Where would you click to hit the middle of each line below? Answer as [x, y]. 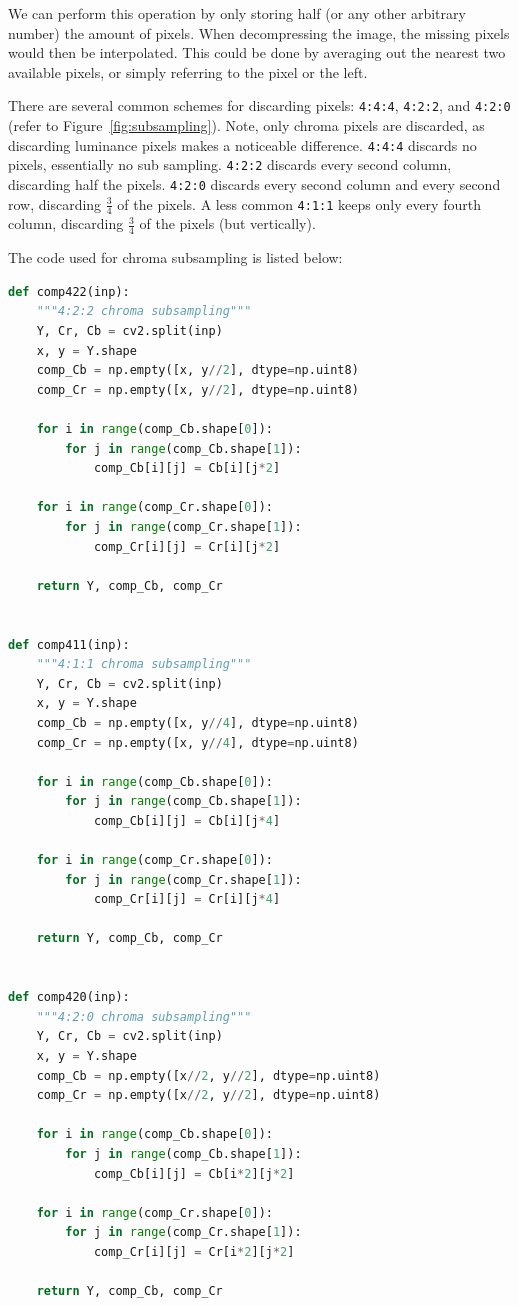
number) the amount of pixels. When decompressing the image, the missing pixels [259, 32]
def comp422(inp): [69, 291]
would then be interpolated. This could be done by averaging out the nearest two [257, 52]
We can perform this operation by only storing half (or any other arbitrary [237, 13]
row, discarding [55, 203]
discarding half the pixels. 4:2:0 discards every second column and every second [254, 183]
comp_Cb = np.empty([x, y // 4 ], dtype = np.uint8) [197, 722]
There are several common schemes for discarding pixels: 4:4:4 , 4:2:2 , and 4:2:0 [259, 105]
